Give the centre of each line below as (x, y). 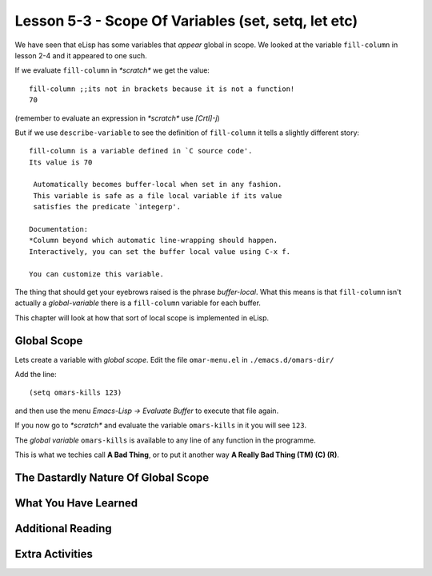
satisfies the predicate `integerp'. (107, 207)
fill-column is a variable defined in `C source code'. (141, 151)
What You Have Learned (76, 503)
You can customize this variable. (96, 274)
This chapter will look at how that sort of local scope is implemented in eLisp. (142, 318)
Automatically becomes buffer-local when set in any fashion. (158, 185)
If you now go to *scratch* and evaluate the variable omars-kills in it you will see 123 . (161, 425)
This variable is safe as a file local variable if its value (158, 195)
